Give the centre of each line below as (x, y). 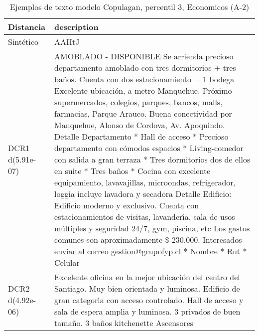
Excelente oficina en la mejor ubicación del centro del (147, 277)
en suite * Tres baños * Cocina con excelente (132, 171)
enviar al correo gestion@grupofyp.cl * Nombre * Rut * (151, 251)
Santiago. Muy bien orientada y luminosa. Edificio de (147, 288)
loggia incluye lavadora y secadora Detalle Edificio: (143, 194)
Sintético (23, 42)
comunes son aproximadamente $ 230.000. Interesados (148, 240)
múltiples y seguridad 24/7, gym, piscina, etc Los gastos (152, 228)
